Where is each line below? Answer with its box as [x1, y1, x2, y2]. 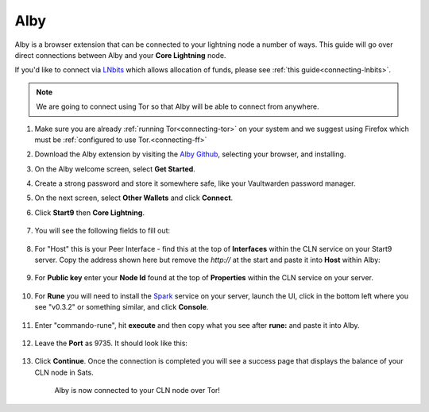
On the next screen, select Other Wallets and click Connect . [34, 193, 234, 202]
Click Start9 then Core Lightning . [34, 207, 145, 218]
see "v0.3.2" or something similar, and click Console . [34, 302, 209, 312]
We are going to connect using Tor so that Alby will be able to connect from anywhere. [36, 102, 319, 111]
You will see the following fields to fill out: [34, 226, 171, 236]
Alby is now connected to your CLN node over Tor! [54, 386, 220, 395]
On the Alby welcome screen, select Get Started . [34, 164, 196, 174]
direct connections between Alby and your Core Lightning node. [14, 50, 226, 60]
